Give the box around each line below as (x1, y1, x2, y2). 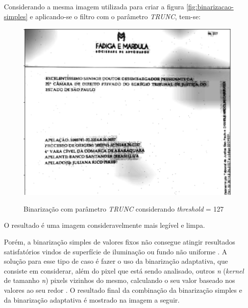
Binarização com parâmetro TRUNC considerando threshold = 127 (24, 203, 224, 214)
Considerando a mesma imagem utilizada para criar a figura (4, 1, 184, 11)
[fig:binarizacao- (186, 1, 234, 11)
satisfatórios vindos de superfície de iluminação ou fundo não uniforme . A (4, 246, 227, 256)
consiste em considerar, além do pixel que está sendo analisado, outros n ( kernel (4, 265, 244, 276)
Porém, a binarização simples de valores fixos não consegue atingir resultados (4, 236, 235, 246)
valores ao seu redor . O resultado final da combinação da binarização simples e (4, 284, 242, 295)
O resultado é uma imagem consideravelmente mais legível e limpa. (4, 220, 205, 230)
